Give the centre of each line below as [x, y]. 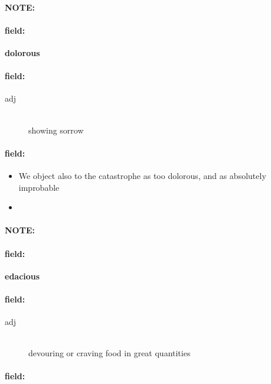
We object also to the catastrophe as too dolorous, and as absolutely [142, 175]
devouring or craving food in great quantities [110, 353]
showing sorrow [56, 130]
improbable [39, 187]
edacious [22, 276]
